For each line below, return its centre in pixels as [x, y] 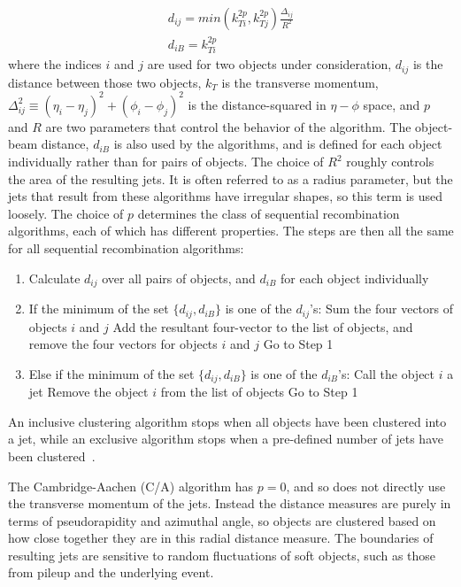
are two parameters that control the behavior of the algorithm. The [228, 126]
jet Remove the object [88, 392]
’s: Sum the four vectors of [382, 309]
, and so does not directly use [366, 486]
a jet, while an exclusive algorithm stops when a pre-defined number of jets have [226, 439]
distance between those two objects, [105, 82]
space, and [392, 104]
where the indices [55, 64]
